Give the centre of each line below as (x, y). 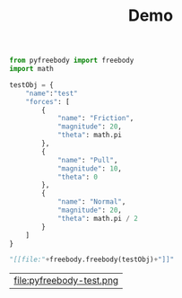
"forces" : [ (48, 101)
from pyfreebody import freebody (72, 61)
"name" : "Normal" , (91, 202)
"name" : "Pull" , (87, 160)
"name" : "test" (52, 93)
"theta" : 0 (78, 177)
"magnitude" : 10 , (90, 168)
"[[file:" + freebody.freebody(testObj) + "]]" (92, 260)
